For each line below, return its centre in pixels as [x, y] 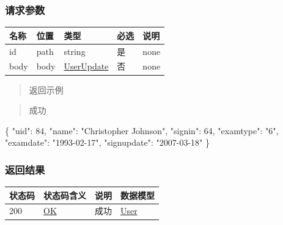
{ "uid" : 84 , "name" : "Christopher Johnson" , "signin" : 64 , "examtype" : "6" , [142, 130]
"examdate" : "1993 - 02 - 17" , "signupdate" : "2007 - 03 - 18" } [107, 142]
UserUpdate [86, 66]
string [75, 51]
